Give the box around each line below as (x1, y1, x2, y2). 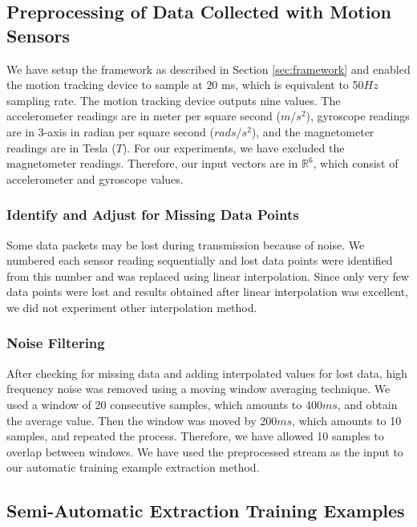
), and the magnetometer (251, 123, 374, 140)
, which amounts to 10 (292, 411, 402, 428)
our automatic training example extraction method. (6, 459, 260, 476)
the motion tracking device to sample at (6, 76, 203, 93)
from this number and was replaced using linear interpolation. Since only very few (6, 267, 410, 284)
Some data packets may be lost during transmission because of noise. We (6, 236, 365, 253)
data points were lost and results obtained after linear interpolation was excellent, (6, 283, 409, 300)
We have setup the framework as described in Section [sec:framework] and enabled (6, 60, 411, 77)
